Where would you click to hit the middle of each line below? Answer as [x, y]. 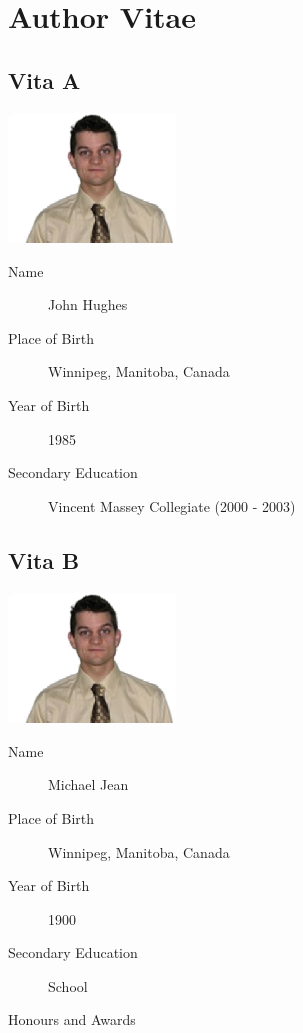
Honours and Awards [72, 1019]
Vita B [44, 559]
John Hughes [88, 304]
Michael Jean [88, 784]
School [68, 985]
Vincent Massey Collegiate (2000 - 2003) [172, 505]
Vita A [44, 79]
